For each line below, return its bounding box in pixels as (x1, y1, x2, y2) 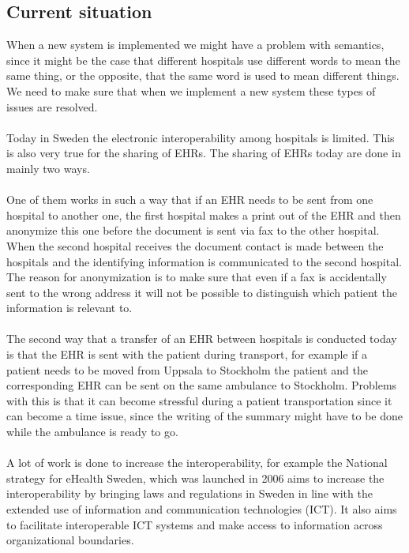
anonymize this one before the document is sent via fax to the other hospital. (6, 222, 380, 239)
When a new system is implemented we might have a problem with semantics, (6, 36, 385, 53)
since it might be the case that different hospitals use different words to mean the (6, 51, 400, 68)
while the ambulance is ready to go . (6, 423, 178, 440)
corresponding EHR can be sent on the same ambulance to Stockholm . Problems (6, 377, 397, 393)
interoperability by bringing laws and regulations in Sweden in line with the (6, 485, 373, 502)
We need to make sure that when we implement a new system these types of (6, 82, 376, 99)
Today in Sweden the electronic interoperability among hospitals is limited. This (6, 129, 395, 145)
